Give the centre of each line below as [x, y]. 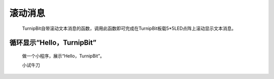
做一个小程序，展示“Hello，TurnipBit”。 [63, 56]
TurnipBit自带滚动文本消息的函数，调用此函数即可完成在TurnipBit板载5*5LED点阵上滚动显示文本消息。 [129, 28]
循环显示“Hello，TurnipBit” [53, 43]
